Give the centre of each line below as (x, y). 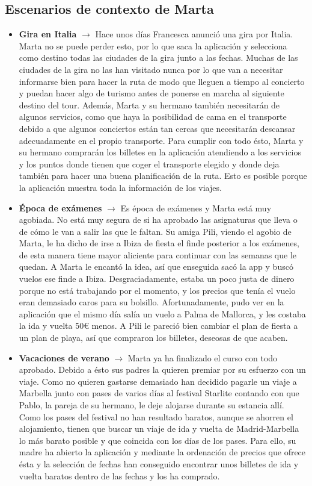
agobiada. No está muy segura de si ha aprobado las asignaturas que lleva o (158, 220)
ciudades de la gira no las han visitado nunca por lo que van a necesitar (151, 69)
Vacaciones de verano (64, 357)
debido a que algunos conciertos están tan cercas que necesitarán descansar (157, 128)
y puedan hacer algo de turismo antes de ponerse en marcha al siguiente (151, 93)
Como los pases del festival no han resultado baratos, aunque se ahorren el (156, 416)
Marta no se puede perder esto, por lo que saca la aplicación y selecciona (153, 45)
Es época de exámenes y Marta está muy (196, 207)
